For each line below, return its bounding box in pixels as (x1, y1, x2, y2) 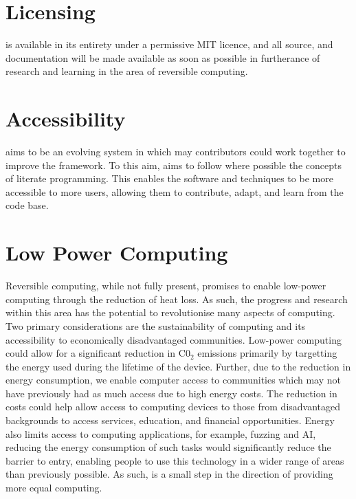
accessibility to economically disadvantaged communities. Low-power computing (5, 332, 342, 346)
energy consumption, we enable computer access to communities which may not (5, 373, 341, 387)
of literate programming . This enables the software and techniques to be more (5, 171, 333, 186)
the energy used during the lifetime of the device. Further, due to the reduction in (5, 359, 351, 373)
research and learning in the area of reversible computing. (5, 64, 248, 78)
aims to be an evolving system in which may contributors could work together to (5, 144, 346, 159)
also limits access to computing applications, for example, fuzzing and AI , (5, 426, 316, 441)
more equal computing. (5, 480, 102, 495)
